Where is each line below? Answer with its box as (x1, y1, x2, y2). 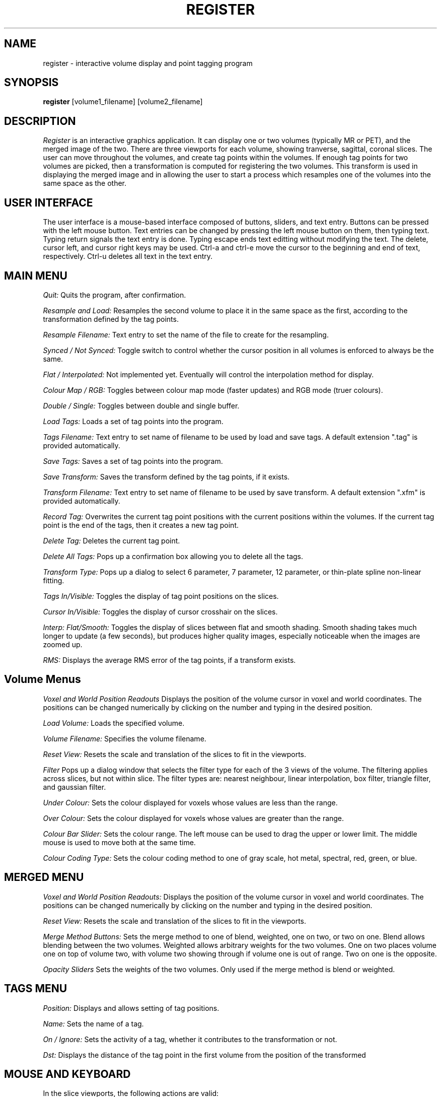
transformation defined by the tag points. (43, 314, 179, 323)
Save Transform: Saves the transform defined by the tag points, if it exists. (43, 472, 290, 481)
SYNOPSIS (4, 76, 59, 89)
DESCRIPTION (4, 114, 76, 127)
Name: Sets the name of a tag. (43, 1019, 144, 1028)
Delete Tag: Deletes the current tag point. (43, 536, 180, 545)
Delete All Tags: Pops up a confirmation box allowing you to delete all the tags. (43, 552, 304, 561)
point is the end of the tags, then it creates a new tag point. (43, 520, 239, 529)
